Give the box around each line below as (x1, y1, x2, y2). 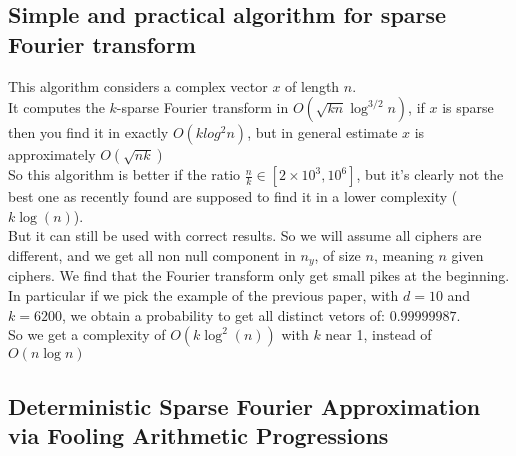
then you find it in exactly (8, 122, 169, 143)
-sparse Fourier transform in (116, 97, 289, 118)
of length (285, 75, 340, 96)
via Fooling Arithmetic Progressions (8, 419, 389, 450)
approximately (8, 144, 96, 165)
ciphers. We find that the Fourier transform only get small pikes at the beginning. (8, 265, 510, 286)
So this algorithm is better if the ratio (8, 164, 241, 185)
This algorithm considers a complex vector (8, 75, 268, 96)
